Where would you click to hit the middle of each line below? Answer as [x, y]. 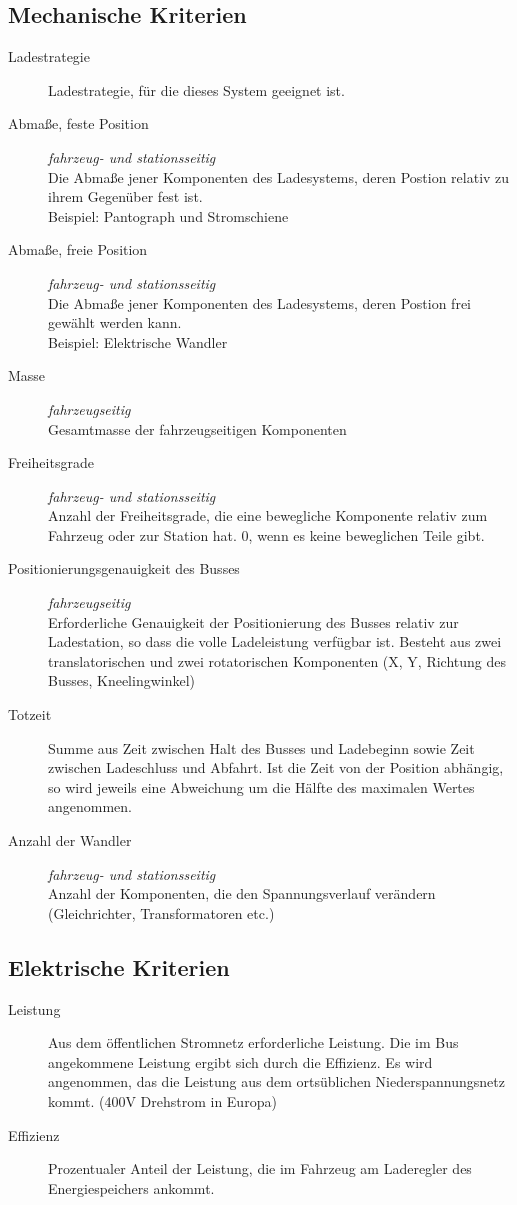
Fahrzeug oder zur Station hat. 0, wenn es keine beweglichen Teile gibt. [266, 534]
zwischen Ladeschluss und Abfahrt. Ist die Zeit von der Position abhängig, [276, 767]
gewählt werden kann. [115, 322]
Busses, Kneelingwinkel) [122, 680]
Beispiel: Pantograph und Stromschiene [168, 215]
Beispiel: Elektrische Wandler [138, 341]
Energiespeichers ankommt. [131, 1187]
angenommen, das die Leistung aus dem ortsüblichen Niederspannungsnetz [276, 1081]
